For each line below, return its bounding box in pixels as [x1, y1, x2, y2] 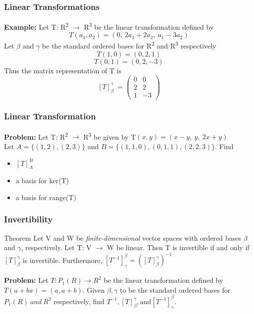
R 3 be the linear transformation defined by [84, 20, 214, 32]
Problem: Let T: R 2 [4, 130, 68, 142]
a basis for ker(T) [15, 175, 69, 186]
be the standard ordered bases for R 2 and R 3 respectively [42, 39, 216, 51]
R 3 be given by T [83, 130, 136, 142]
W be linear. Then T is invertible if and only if [107, 242, 250, 253]
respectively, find [54, 296, 105, 306]
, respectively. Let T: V [21, 242, 92, 253]
